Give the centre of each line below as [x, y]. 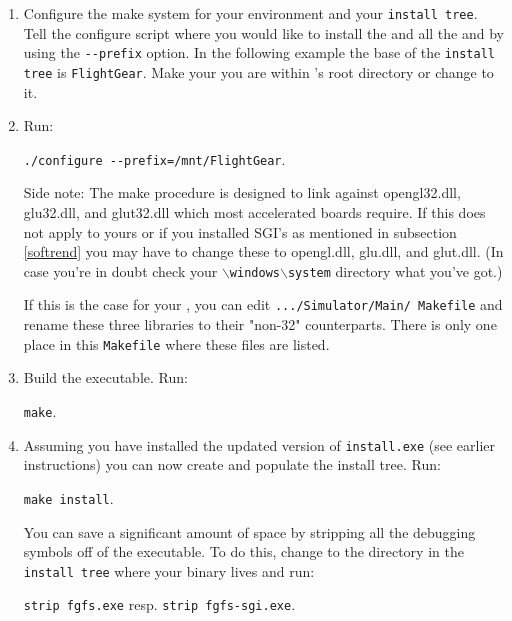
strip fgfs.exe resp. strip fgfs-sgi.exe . [159, 604]
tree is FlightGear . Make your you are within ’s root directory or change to [258, 71]
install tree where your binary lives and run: [169, 570]
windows [254, 272]
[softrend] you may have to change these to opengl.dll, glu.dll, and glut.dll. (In [263, 251]
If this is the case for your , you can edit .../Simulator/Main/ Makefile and [263, 304]
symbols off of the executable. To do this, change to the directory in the [243, 551]
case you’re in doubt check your [120, 270]
